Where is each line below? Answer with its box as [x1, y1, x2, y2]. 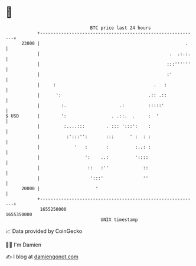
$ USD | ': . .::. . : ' [5, 113, 159, 119]
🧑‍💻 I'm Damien [5, 241, 42, 248]
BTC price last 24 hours [90, 25, 151, 31]
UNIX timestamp [100, 216, 138, 223]
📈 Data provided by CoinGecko [5, 227, 83, 235]
